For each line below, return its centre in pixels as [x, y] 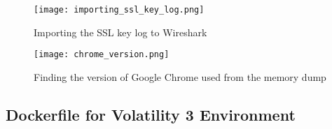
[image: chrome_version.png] [102, 55]
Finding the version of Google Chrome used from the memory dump [180, 76]
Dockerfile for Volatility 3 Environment [151, 114]
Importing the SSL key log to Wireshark [120, 32]
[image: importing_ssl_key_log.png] [119, 10]
